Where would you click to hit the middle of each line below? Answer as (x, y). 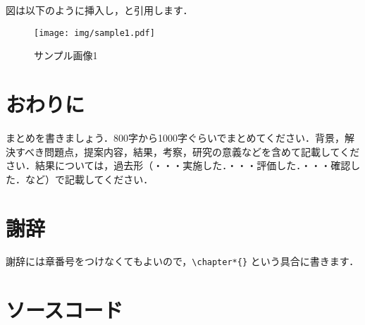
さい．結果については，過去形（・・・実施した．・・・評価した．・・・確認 (178, 165)
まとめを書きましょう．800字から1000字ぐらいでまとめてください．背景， (175, 137)
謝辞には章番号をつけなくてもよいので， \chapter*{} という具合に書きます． (182, 261)
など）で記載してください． (89, 179)
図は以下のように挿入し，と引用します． (99, 10)
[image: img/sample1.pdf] (94, 33)
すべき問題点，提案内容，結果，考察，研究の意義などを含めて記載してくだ (187, 151)
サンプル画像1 (66, 55)
